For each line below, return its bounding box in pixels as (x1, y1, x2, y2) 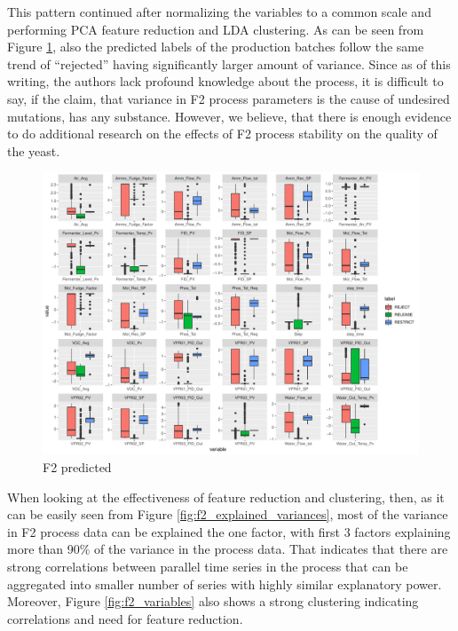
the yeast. (7, 141, 60, 160)
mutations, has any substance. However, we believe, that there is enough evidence (7, 106, 452, 125)
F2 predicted (43, 457, 112, 476)
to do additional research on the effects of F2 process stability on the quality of (7, 124, 438, 143)
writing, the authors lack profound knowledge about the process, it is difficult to (7, 72, 444, 91)
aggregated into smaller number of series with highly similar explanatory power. (7, 574, 442, 593)
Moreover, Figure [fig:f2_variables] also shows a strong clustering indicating (7, 592, 419, 611)
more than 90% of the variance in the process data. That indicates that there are (7, 540, 448, 558)
